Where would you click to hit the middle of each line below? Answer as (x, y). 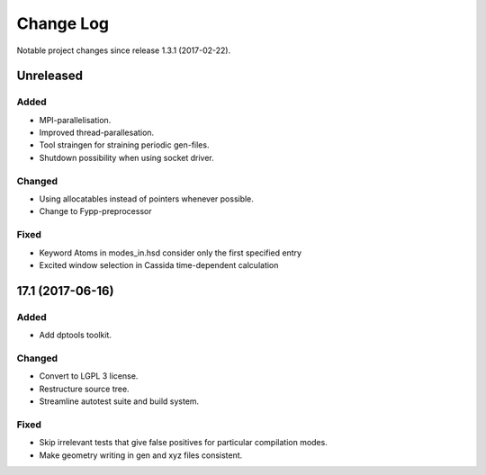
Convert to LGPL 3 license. (89, 376)
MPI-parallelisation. (75, 120)
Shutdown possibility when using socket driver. (127, 157)
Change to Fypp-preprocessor (95, 211)
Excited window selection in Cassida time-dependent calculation (159, 264)
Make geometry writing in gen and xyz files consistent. (141, 455)
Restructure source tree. (84, 389)
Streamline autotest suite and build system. (119, 401)
